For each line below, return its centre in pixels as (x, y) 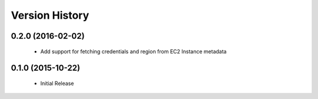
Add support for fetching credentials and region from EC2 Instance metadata (133, 51)
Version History (50, 15)
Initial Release (57, 83)
